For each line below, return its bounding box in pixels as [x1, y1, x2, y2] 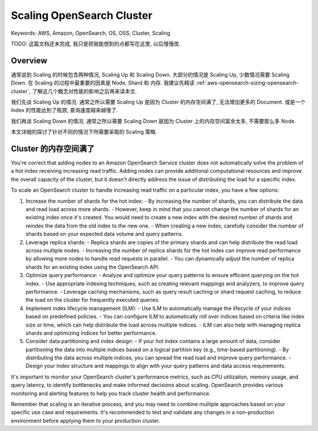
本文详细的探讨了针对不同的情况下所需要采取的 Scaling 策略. [11, 129, 157, 136]
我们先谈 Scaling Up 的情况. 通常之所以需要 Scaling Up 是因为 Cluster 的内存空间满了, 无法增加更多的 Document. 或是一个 [11, 98, 306, 106]
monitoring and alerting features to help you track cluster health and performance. [11, 390, 211, 397]
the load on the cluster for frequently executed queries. [25, 297, 160, 304]
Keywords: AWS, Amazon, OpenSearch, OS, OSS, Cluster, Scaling [11, 29, 171, 37]
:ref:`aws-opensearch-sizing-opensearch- [196, 80, 299, 87]
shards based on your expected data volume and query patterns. [25, 231, 184, 238]
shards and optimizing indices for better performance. [25, 329, 157, 336]
